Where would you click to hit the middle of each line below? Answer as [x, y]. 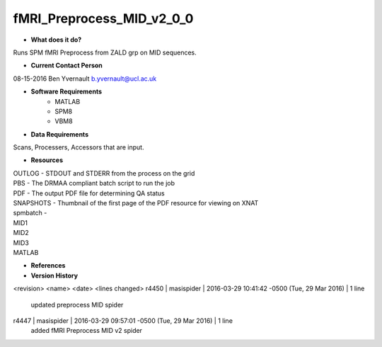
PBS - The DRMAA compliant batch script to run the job [94, 183]
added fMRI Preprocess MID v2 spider [87, 331]
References [48, 266]
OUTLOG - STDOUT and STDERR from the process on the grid [104, 173]
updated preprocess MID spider [77, 305]
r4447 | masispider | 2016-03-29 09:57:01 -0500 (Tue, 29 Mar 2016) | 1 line [123, 320]
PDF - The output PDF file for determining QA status [89, 193]
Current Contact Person [66, 66]
